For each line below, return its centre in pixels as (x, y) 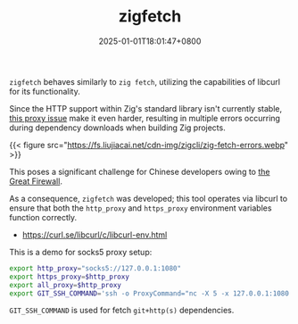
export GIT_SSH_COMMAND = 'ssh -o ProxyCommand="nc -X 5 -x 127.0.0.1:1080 (149, 293)
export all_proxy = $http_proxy (66, 285)
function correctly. (43, 217)
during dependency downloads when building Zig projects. (117, 128)
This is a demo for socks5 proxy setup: (81, 252)
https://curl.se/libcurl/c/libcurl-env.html (95, 235)
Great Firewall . (36, 181)
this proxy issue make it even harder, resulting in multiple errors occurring (145, 118)
